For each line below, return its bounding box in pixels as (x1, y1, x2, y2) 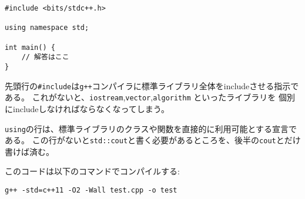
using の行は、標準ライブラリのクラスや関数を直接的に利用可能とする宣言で (5, 122, 297, 134)
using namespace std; (5, 23, 89, 32)
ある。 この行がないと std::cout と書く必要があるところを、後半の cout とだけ (5, 134, 301, 146)
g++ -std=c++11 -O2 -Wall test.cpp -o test (5, 186, 177, 194)
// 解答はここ (21, 53, 69, 62)
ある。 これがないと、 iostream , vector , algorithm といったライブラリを (5, 91, 276, 103)
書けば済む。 (5, 145, 54, 157)
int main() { (5, 43, 55, 52)
